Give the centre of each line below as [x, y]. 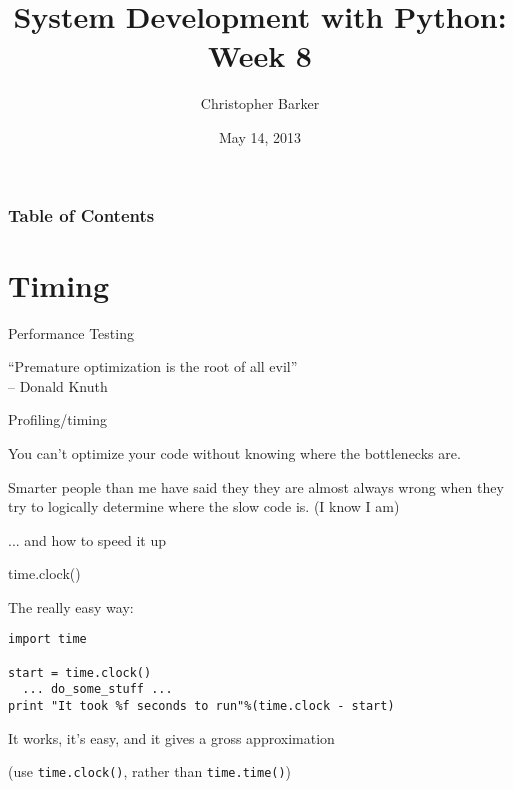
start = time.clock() [80, 672]
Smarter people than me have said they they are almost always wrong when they [256, 486]
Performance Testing [71, 332]
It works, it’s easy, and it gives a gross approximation [171, 737]
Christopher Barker [260, 103]
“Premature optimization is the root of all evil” [153, 366]
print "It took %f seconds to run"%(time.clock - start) [201, 706]
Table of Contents [81, 214]
